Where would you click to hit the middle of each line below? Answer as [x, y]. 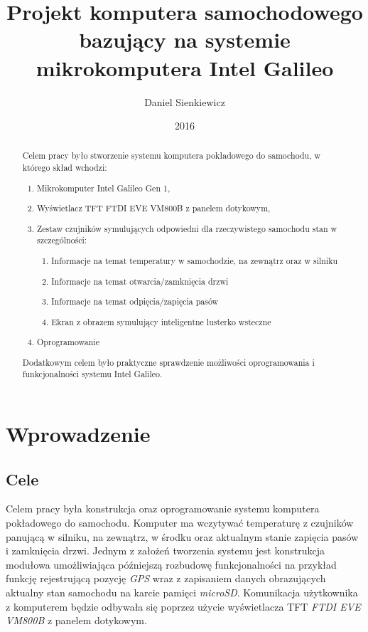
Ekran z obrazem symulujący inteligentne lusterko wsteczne [161, 321]
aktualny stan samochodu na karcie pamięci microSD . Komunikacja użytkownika [182, 592]
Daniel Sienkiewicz [185, 101]
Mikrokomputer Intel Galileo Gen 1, [104, 188]
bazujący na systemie [185, 39]
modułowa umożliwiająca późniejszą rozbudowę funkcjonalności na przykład [171, 564]
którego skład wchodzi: [65, 168]
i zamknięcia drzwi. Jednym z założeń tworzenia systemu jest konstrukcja [165, 551]
